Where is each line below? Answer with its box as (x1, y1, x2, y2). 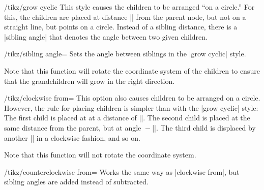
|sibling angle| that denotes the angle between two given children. (4, 31, 208, 42)
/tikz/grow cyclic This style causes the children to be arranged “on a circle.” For (4, 2, 255, 12)
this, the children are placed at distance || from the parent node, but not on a (4, 11, 246, 22)
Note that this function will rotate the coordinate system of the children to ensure (4, 65, 260, 76)
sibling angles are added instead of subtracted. (4, 176, 149, 187)
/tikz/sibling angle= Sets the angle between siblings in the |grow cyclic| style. (4, 48, 246, 59)
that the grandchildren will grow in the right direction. (4, 75, 175, 86)
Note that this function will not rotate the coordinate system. (4, 149, 196, 160)
